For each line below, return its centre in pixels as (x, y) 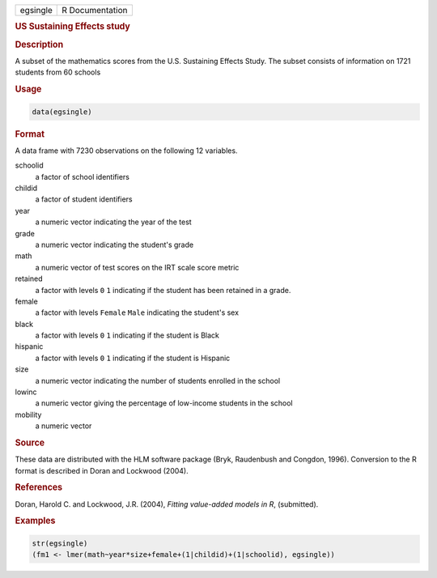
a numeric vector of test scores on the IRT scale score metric (137, 267)
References (39, 487)
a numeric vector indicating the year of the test (113, 222)
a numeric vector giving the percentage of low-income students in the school (164, 403)
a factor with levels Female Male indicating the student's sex (137, 312)
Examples (35, 521)
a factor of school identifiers (82, 176)
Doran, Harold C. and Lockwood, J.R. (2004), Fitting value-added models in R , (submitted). (167, 504)
